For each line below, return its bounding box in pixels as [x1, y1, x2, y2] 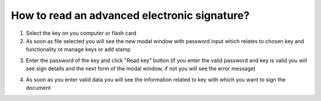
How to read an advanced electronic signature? [11, 9, 250, 22]
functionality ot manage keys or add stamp [26, 46, 131, 53]
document [26, 84, 51, 91]
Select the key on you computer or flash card [26, 30, 137, 37]
